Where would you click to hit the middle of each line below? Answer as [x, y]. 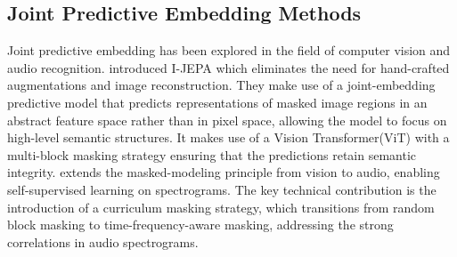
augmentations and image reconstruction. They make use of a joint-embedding [221, 85]
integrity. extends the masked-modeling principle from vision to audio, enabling [224, 172]
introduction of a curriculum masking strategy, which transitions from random [221, 207]
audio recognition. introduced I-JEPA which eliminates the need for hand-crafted [228, 67]
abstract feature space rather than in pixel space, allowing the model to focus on [227, 120]
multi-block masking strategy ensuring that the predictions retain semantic [212, 154]
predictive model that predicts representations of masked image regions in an [217, 102]
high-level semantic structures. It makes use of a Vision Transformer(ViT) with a [228, 137]
